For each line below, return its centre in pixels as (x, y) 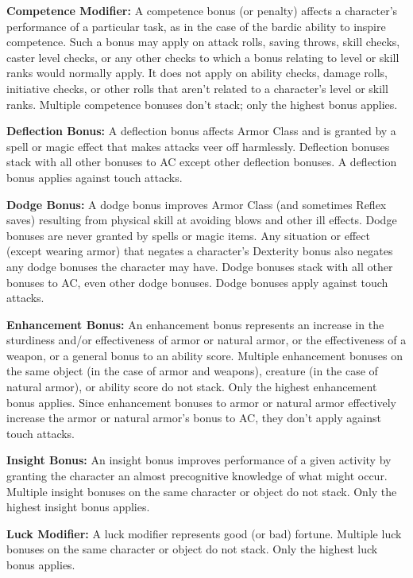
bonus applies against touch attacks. (95, 177)
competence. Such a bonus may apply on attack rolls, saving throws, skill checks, (203, 42)
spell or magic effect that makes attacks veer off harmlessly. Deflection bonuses (198, 146)
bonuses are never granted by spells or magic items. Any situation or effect (188, 235)
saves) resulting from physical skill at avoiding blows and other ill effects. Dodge (202, 220)
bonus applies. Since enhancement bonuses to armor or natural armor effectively (201, 402)
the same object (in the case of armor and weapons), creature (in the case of (192, 371)
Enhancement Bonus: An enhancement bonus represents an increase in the (195, 324)
